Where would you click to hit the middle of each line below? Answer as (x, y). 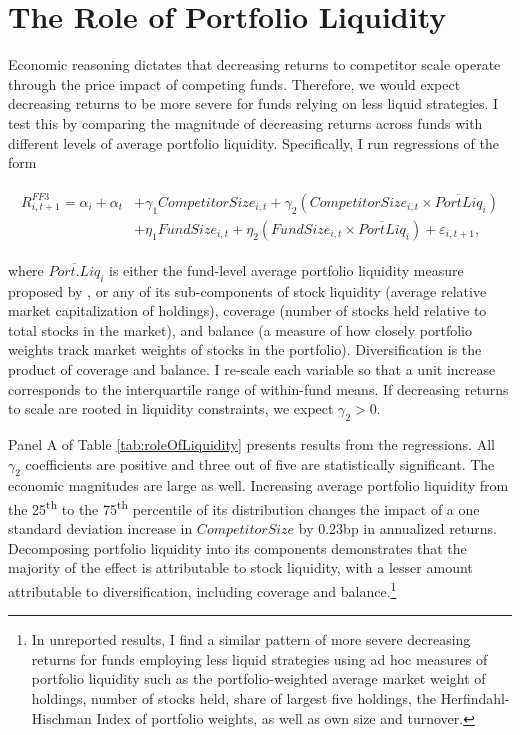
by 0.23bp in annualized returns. (397, 528)
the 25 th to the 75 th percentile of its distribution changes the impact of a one (244, 507)
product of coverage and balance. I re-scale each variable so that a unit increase (252, 368)
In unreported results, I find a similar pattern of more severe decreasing (251, 639)
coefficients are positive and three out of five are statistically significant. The (260, 463)
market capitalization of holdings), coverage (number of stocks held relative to (247, 310)
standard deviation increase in (100, 528)
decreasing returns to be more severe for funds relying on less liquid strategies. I (253, 103)
